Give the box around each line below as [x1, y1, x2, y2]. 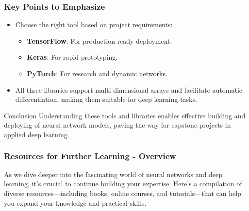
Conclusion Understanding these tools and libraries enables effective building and [4, 110, 246, 120]
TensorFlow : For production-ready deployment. [27, 35, 172, 46]
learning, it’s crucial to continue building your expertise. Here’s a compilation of [4, 179, 242, 189]
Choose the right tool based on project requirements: [15, 19, 173, 30]
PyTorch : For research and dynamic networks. [27, 68, 167, 78]
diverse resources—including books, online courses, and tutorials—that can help [4, 188, 241, 198]
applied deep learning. [4, 129, 69, 139]
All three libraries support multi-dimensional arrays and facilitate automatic [15, 84, 243, 95]
